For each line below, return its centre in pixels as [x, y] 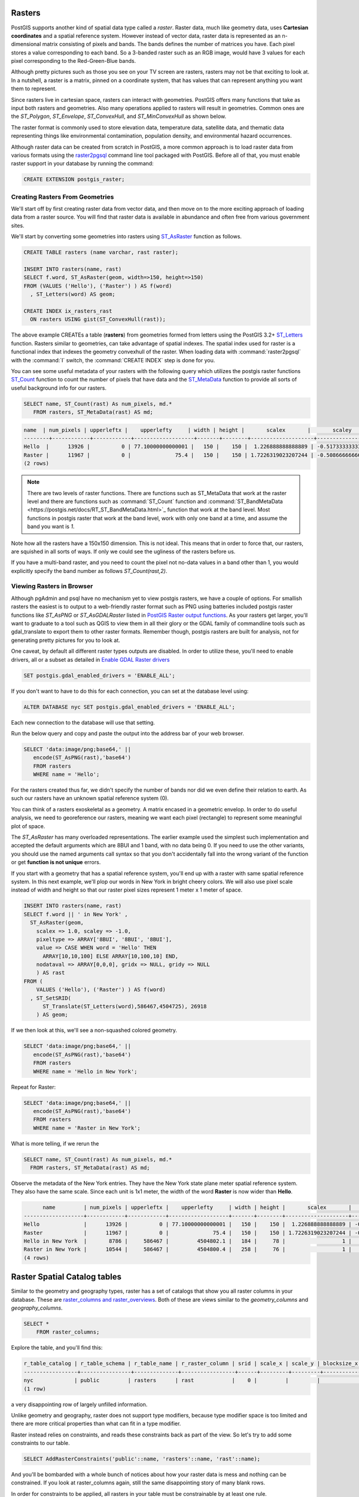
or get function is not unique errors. [56, 862]
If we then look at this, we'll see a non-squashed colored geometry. [94, 1031]
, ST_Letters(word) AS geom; [73, 294]
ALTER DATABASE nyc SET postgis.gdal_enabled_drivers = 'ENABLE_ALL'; [130, 707]
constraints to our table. [40, 1443]
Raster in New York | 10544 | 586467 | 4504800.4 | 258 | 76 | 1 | [188, 1249]
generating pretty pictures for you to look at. [66, 640]
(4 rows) [36, 1258]
